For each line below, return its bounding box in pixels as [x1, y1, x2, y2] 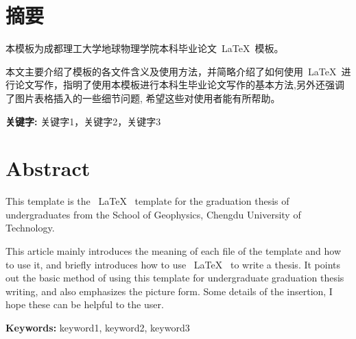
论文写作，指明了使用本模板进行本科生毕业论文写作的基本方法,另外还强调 [14, 77, 344, 92]
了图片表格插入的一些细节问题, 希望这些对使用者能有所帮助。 [5, 90, 281, 105]
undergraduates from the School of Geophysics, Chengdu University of [5, 207, 301, 221]
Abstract [5, 154, 91, 182]
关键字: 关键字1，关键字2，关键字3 [5, 114, 161, 128]
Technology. [5, 221, 55, 235]
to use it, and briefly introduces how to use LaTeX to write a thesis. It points [5, 257, 341, 271]
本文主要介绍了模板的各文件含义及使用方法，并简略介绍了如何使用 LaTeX [5, 64, 337, 78]
